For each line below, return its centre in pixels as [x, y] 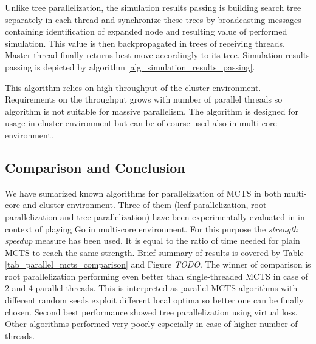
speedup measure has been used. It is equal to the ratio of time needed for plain [153, 241]
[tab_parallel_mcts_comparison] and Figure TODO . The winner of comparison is [158, 264]
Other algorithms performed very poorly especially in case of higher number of [151, 324]
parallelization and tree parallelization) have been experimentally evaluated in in [155, 216]
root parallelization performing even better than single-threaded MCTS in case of [156, 276]
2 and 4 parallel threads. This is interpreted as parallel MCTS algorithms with [151, 288]
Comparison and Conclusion [95, 167]
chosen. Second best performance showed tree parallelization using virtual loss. [151, 312]
